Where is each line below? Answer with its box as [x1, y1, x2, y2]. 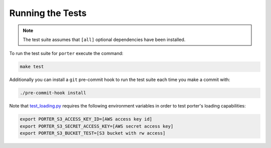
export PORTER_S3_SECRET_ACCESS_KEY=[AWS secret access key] [20, 123, 174, 129]
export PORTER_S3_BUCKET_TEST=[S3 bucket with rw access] [20, 130, 166, 136]
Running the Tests [9, 7, 87, 18]
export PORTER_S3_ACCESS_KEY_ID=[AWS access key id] [20, 116, 153, 122]
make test [20, 64, 44, 69]
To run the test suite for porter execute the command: [9, 50, 123, 56]
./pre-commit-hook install [20, 90, 86, 96]
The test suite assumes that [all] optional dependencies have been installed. [23, 36, 186, 42]
